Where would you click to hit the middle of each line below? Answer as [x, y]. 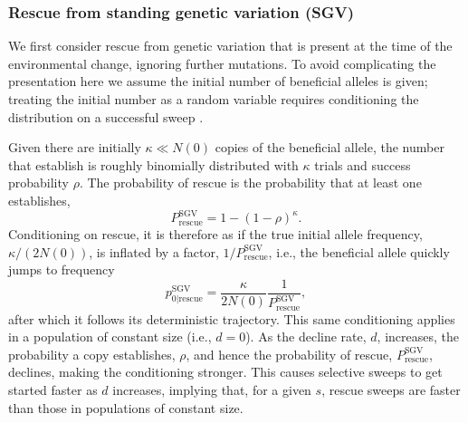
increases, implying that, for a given [212, 390]
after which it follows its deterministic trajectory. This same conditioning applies [232, 318]
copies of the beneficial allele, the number [330, 147]
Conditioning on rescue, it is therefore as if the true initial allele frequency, [215, 234]
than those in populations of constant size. [126, 407]
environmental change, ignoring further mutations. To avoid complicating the [222, 63]
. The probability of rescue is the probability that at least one [250, 183]
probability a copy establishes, [92, 354]
